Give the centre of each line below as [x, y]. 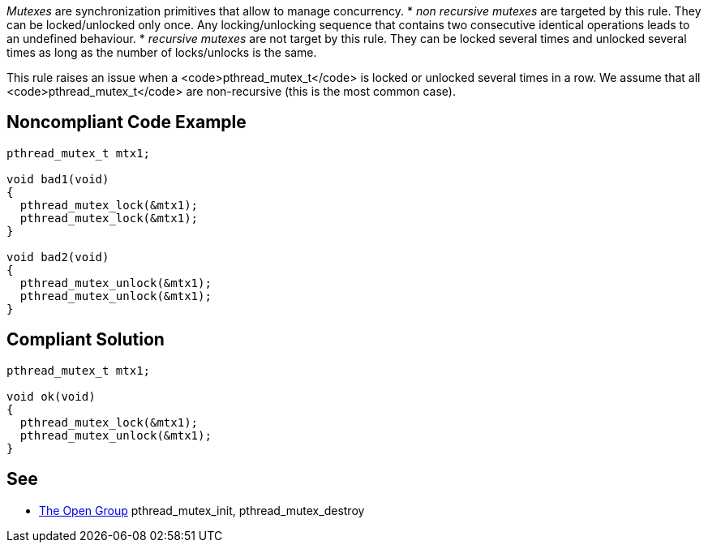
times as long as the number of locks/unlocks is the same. [162, 52]
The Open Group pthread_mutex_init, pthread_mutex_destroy [202, 510]
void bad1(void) [58, 179]
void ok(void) [51, 396]
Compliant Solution [86, 340]
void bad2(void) [58, 257]
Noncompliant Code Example [127, 122]
